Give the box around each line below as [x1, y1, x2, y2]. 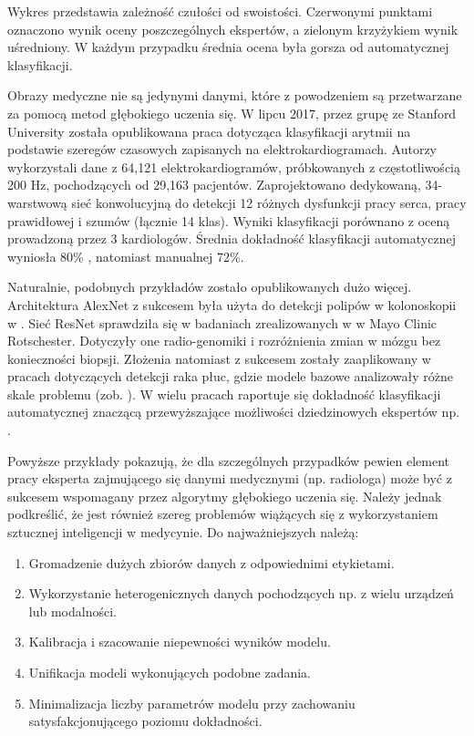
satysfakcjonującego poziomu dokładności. [28, 711, 263, 731]
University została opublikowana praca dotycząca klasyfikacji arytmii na [7, 121, 411, 140]
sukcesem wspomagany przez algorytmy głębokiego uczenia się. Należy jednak [7, 486, 442, 505]
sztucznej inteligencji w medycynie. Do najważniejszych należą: [7, 523, 359, 542]
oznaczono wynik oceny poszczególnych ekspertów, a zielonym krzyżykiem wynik [7, 19, 459, 38]
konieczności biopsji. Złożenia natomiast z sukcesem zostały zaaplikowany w [7, 348, 431, 368]
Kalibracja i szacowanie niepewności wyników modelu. [28, 632, 331, 651]
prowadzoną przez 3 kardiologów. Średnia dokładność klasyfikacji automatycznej [7, 229, 456, 248]
